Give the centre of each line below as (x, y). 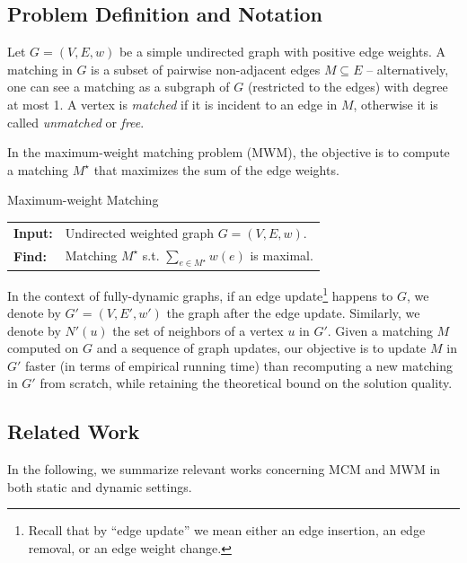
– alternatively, (408, 69)
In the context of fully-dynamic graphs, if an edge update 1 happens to (200, 294)
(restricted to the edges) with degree (348, 87)
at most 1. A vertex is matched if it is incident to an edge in (172, 104)
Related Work (74, 431)
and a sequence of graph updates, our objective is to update (261, 348)
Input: (33, 232)
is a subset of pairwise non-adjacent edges (206, 69)
